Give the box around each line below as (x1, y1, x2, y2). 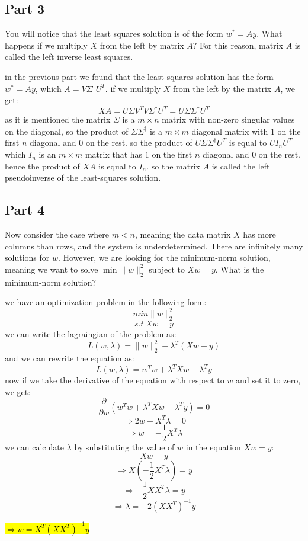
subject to (149, 263, 185, 275)
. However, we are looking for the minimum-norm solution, (57, 251, 271, 264)
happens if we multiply (5, 39, 88, 51)
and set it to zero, (236, 374, 301, 386)
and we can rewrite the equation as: (5, 351, 134, 364)
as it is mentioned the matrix (5, 113, 111, 126)
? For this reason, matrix (192, 39, 283, 51)
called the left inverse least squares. (5, 50, 133, 63)
